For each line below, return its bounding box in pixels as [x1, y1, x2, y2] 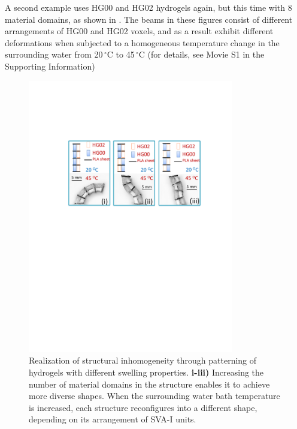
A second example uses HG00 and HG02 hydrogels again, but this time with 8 [5, 1, 292, 13]
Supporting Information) [5, 59, 95, 72]
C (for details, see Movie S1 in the [138, 48, 265, 61]
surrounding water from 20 [5, 48, 103, 61]
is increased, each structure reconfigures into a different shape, [29, 401, 257, 413]
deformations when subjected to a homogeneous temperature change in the [5, 36, 280, 49]
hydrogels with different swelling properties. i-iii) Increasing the [29, 366, 264, 378]
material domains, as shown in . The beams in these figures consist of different [5, 13, 293, 25]
